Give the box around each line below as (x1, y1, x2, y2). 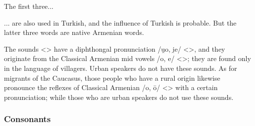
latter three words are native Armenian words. (4, 27, 144, 37)
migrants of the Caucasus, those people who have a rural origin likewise (4, 72, 220, 83)
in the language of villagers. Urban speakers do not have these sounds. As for (4, 63, 237, 73)
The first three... (4, 1, 54, 11)
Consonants (4, 113, 51, 125)
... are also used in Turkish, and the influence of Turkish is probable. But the (4, 17, 237, 28)
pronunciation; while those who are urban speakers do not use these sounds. (4, 92, 234, 102)
